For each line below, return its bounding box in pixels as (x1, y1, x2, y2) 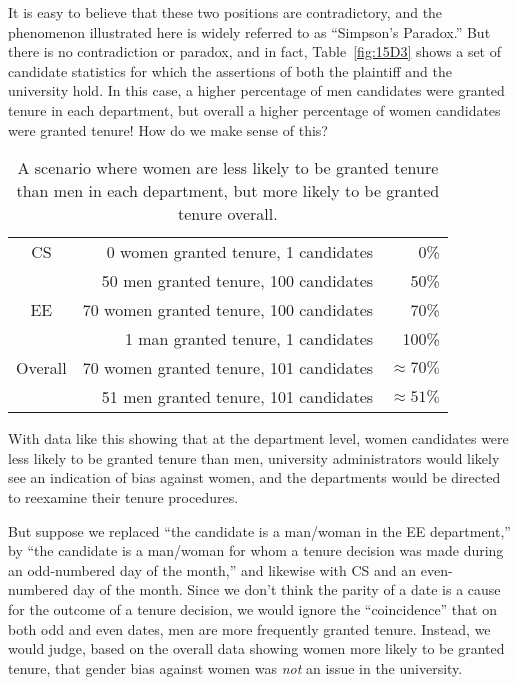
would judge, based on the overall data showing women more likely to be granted (8, 638, 505, 659)
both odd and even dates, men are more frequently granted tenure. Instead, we (8, 618, 491, 639)
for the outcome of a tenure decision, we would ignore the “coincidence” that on (8, 598, 497, 619)
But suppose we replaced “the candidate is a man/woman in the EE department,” (8, 520, 511, 541)
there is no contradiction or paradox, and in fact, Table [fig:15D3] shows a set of (8, 41, 502, 62)
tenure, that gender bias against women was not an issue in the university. (8, 657, 463, 678)
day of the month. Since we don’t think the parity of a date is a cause (72, 579, 501, 600)
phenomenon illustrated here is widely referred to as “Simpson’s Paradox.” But (8, 21, 491, 42)
